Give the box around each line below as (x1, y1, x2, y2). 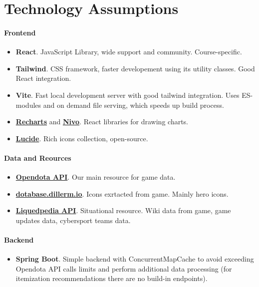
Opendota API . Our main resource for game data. (15, 172, 176, 182)
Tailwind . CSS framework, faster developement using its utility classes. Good (15, 63, 255, 73)
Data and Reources (4, 152, 71, 163)
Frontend (4, 27, 36, 37)
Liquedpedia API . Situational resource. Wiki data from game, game (15, 205, 231, 216)
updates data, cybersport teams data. (15, 215, 131, 225)
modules (15, 99, 41, 110)
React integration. (15, 73, 71, 83)
